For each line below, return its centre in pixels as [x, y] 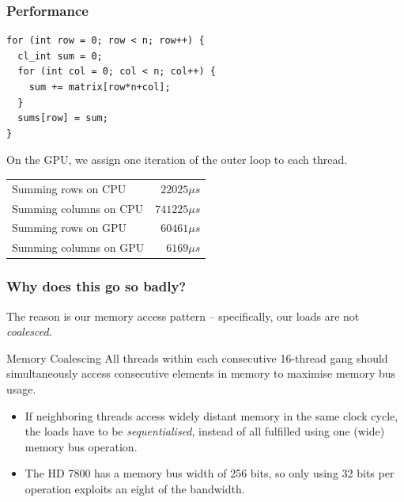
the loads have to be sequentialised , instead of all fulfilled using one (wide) [205, 431]
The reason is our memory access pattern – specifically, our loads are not [183, 316]
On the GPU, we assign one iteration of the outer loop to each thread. [177, 160]
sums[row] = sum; [63, 118]
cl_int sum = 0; [60, 56]
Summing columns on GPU [78, 247]
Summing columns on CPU [78, 208]
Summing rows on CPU [69, 188]
